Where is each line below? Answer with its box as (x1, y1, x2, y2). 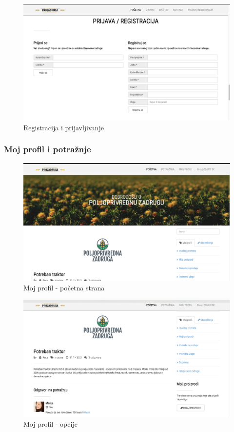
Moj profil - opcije (23, 418, 78, 429)
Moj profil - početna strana (23, 283, 105, 293)
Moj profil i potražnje (4, 143, 91, 155)
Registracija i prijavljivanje (23, 122, 104, 132)
